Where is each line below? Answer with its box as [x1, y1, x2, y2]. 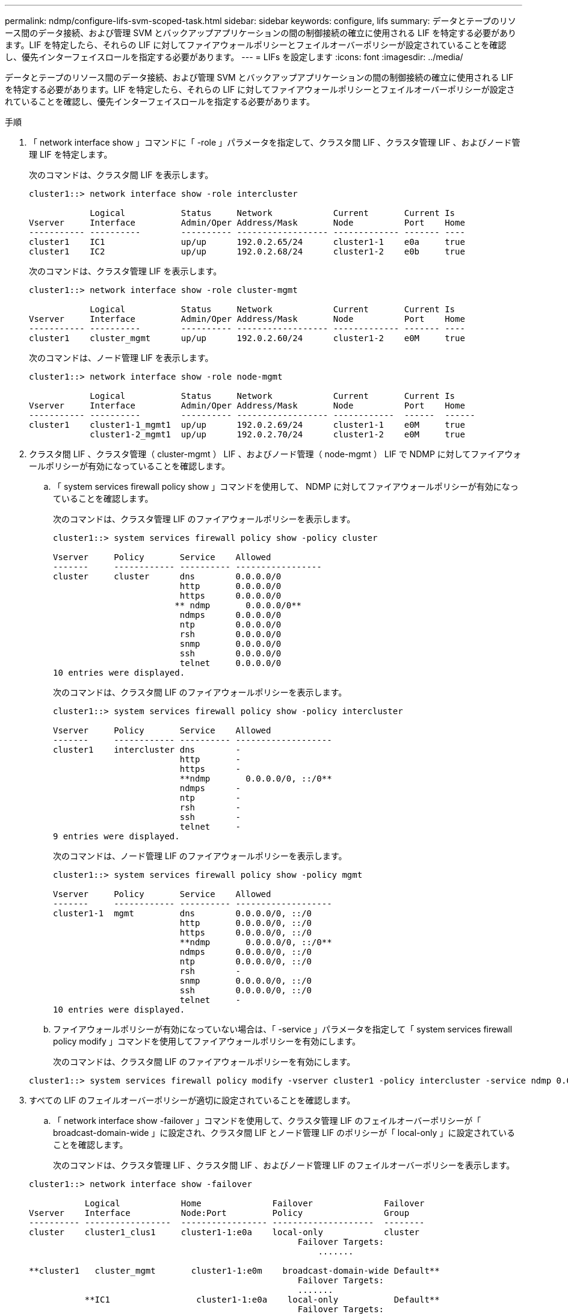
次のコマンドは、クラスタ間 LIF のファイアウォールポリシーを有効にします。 [53, 1056, 356, 1067]
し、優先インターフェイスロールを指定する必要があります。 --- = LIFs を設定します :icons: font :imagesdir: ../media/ [5, 52, 463, 62]
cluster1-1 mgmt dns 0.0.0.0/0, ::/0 [53, 908, 312, 918]
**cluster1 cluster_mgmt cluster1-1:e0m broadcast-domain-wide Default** [29, 1266, 440, 1275]
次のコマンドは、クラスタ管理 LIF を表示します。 [29, 266, 222, 276]
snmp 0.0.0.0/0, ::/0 [179, 976, 312, 985]
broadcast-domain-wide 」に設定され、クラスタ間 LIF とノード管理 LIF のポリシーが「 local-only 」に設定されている [53, 1127, 515, 1138]
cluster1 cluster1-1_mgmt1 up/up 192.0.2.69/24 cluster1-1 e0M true [29, 420, 465, 430]
